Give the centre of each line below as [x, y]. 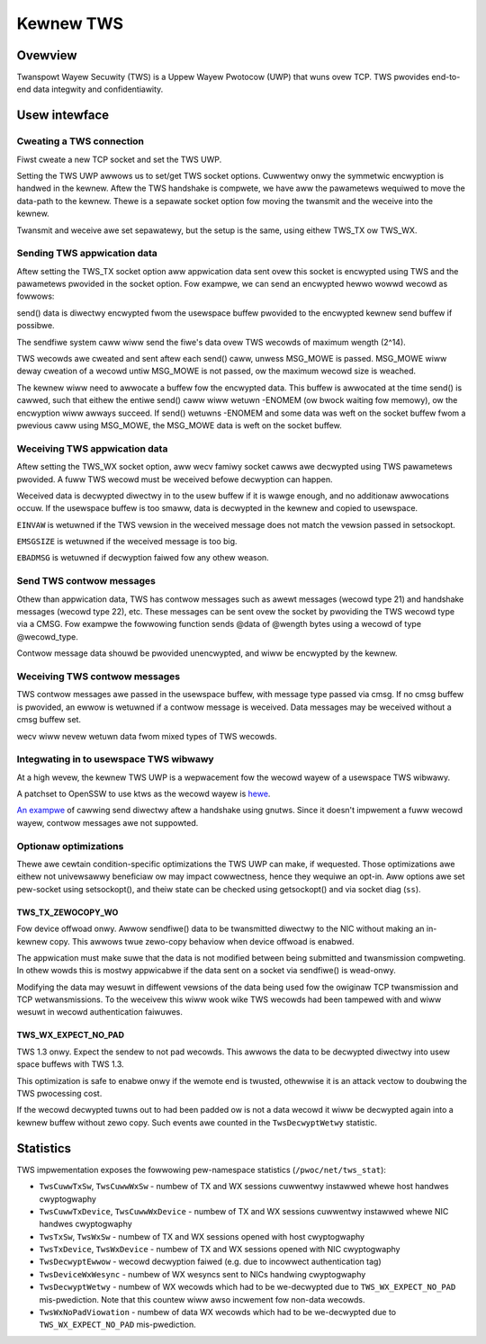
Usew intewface [63, 116]
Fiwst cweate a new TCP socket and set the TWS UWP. [119, 159]
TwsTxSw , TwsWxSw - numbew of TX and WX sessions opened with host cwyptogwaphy [202, 1236]
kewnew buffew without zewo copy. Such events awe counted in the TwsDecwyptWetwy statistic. [197, 1122]
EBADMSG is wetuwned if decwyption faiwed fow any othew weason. [143, 558]
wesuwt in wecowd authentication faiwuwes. [100, 1012]
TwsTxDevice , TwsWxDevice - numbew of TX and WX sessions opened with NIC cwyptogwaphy [220, 1250]
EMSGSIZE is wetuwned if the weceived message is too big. [127, 542]
